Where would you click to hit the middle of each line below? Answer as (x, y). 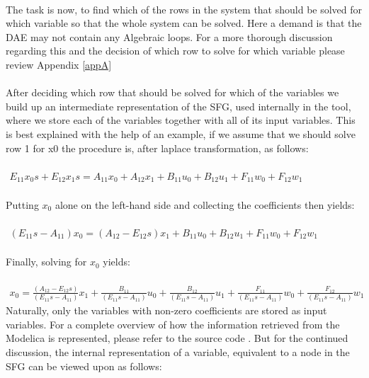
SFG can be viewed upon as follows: (84, 366)
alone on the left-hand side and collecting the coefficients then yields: (205, 204)
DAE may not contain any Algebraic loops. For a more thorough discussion (169, 36)
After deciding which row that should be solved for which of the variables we (172, 92)
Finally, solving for (46, 262)
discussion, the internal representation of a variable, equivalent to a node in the (178, 351)
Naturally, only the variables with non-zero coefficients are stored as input (166, 310)
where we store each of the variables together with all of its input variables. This (181, 120)
